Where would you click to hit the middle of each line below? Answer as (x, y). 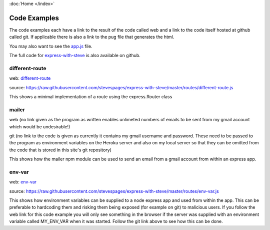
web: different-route (30, 78)
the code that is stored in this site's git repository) (60, 150)
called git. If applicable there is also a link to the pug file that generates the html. (92, 37)
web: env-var (23, 182)
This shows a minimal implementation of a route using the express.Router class (91, 97)
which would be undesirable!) (40, 127)
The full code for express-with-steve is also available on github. (75, 56)
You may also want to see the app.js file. (51, 46)
